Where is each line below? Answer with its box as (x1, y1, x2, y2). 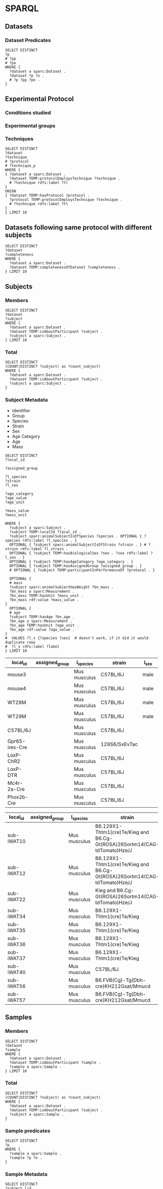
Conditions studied (5, 110, 51, 116)
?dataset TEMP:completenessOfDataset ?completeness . (9, 265, 120, 270)
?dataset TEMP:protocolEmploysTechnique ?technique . (9, 176, 120, 181)
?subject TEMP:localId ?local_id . (9, 529, 81, 534)
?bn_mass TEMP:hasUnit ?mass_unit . (9, 593, 83, 598)
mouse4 (7, 685, 27, 692)
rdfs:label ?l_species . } (22, 538, 77, 543)
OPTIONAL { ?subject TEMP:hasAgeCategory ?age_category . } (9, 559, 133, 564)
